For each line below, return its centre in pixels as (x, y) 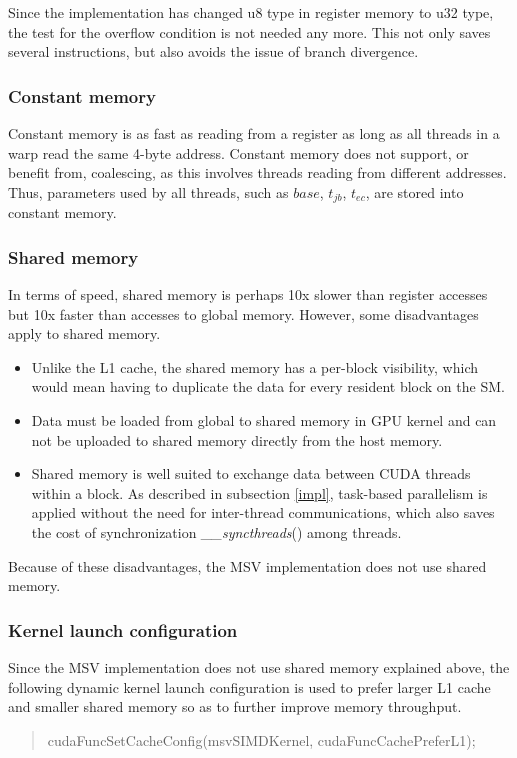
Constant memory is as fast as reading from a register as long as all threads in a (254, 133)
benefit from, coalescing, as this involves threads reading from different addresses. (257, 172)
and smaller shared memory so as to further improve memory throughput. (235, 706)
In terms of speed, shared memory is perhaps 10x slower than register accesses (248, 294)
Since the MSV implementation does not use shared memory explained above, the (259, 666)
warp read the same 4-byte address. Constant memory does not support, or (238, 152)
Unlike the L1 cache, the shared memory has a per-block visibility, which (254, 366)
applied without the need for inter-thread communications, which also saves (263, 512)
